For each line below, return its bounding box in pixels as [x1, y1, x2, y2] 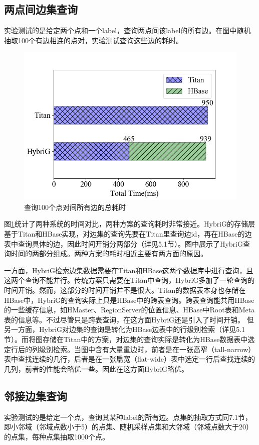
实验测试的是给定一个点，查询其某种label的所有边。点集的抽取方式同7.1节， [4, 411, 252, 422]
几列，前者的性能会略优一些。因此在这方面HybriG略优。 [4, 363, 189, 374]
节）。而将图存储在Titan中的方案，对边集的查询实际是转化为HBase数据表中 [4, 334, 248, 345]
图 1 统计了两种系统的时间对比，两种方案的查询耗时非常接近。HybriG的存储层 [4, 218, 255, 229]
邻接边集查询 [4, 388, 67, 403]
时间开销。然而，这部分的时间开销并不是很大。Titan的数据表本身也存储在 [4, 285, 246, 295]
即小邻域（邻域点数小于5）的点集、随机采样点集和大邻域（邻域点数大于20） [4, 421, 253, 432]
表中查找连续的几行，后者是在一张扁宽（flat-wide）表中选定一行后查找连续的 [4, 354, 255, 364]
